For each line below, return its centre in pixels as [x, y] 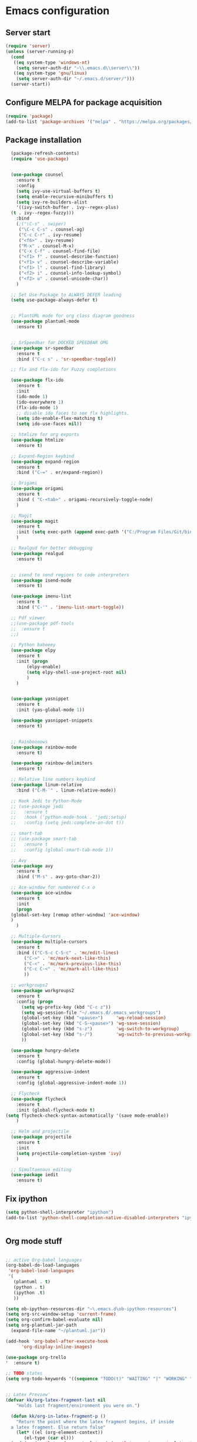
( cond [18, 57]
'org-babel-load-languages [41, 1271]
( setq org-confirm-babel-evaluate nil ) [54, 1320]
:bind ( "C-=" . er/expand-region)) [60, 473]
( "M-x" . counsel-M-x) [46, 246]
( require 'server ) [28, 46]
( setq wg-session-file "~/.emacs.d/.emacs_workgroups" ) [91, 1013]
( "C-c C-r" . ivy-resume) [50, 235]
